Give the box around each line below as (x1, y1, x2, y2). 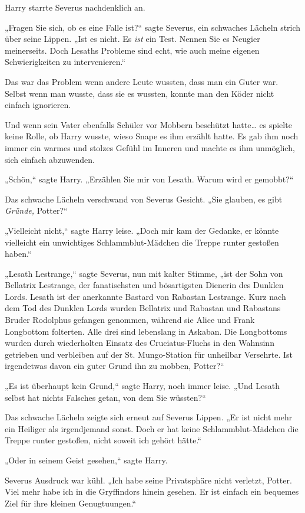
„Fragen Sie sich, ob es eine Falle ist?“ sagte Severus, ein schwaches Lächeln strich (5, 21, 301, 33)
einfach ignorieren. (5, 99, 71, 111)
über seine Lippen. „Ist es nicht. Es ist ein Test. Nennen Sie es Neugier (5, 32, 260, 45)
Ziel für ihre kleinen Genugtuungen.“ (5, 496, 137, 509)
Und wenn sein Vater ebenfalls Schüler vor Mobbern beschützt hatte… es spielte (5, 118, 292, 130)
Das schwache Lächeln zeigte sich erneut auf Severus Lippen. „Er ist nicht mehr (5, 411, 293, 423)
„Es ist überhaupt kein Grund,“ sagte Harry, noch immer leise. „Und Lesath (5, 380, 280, 392)
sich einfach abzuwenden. (5, 153, 95, 165)
